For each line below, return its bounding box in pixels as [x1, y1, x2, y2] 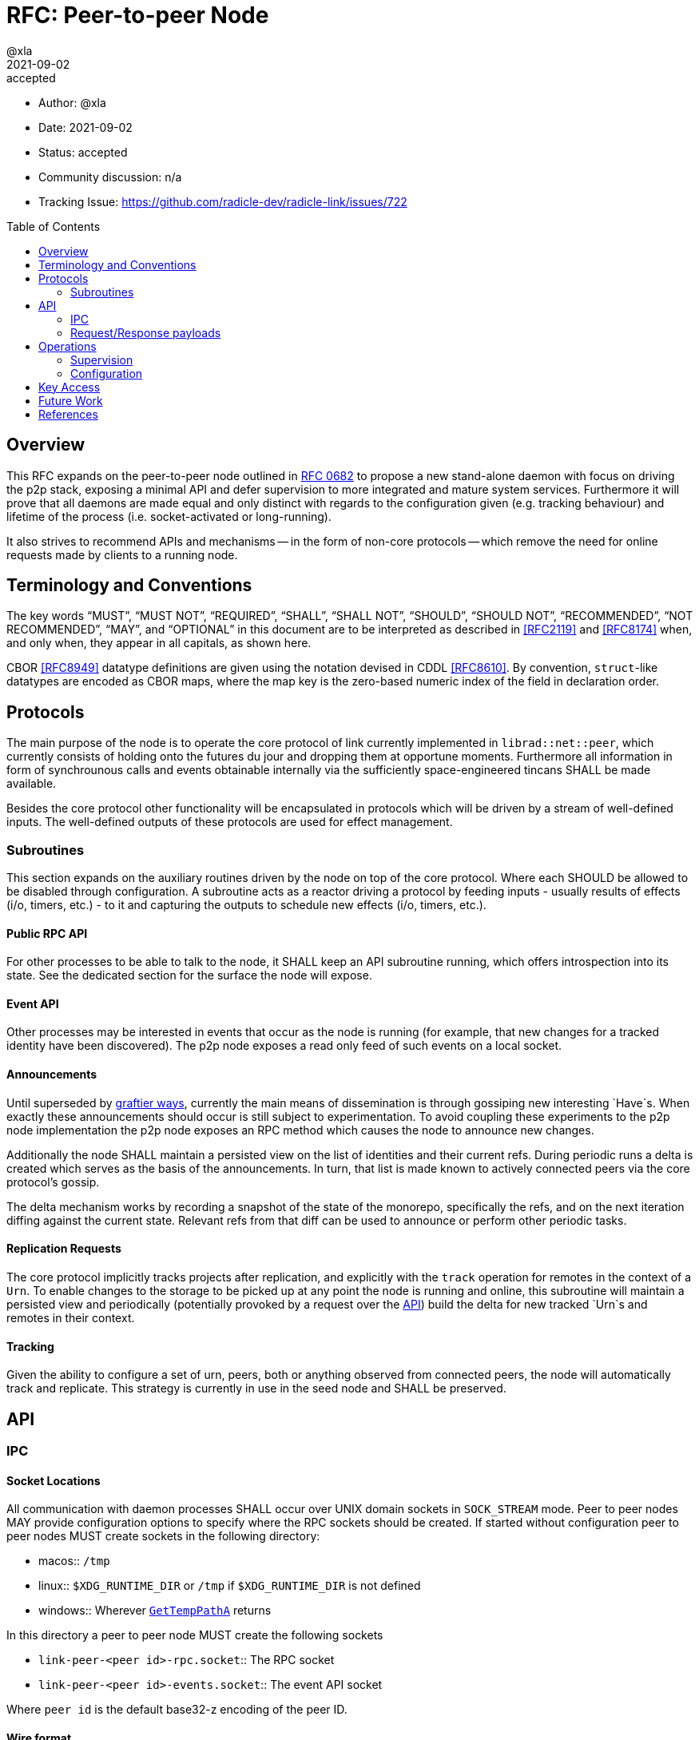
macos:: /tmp [38, 1554, 110, 1568]
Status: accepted [38, 145, 128, 159]
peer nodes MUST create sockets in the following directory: [6, 1529, 320, 1543]
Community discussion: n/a [38, 169, 182, 184]
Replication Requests [6, 1241, 121, 1256]
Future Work [38, 393, 103, 407]
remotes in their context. [6, 1310, 135, 1325]
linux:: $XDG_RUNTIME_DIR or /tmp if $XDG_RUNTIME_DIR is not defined [38, 1579, 421, 1593]
